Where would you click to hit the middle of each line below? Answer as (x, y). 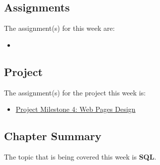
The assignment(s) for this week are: (59, 28)
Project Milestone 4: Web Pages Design (76, 109)
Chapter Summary (53, 136)
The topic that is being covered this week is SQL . (80, 156)
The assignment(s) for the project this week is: (75, 92)
